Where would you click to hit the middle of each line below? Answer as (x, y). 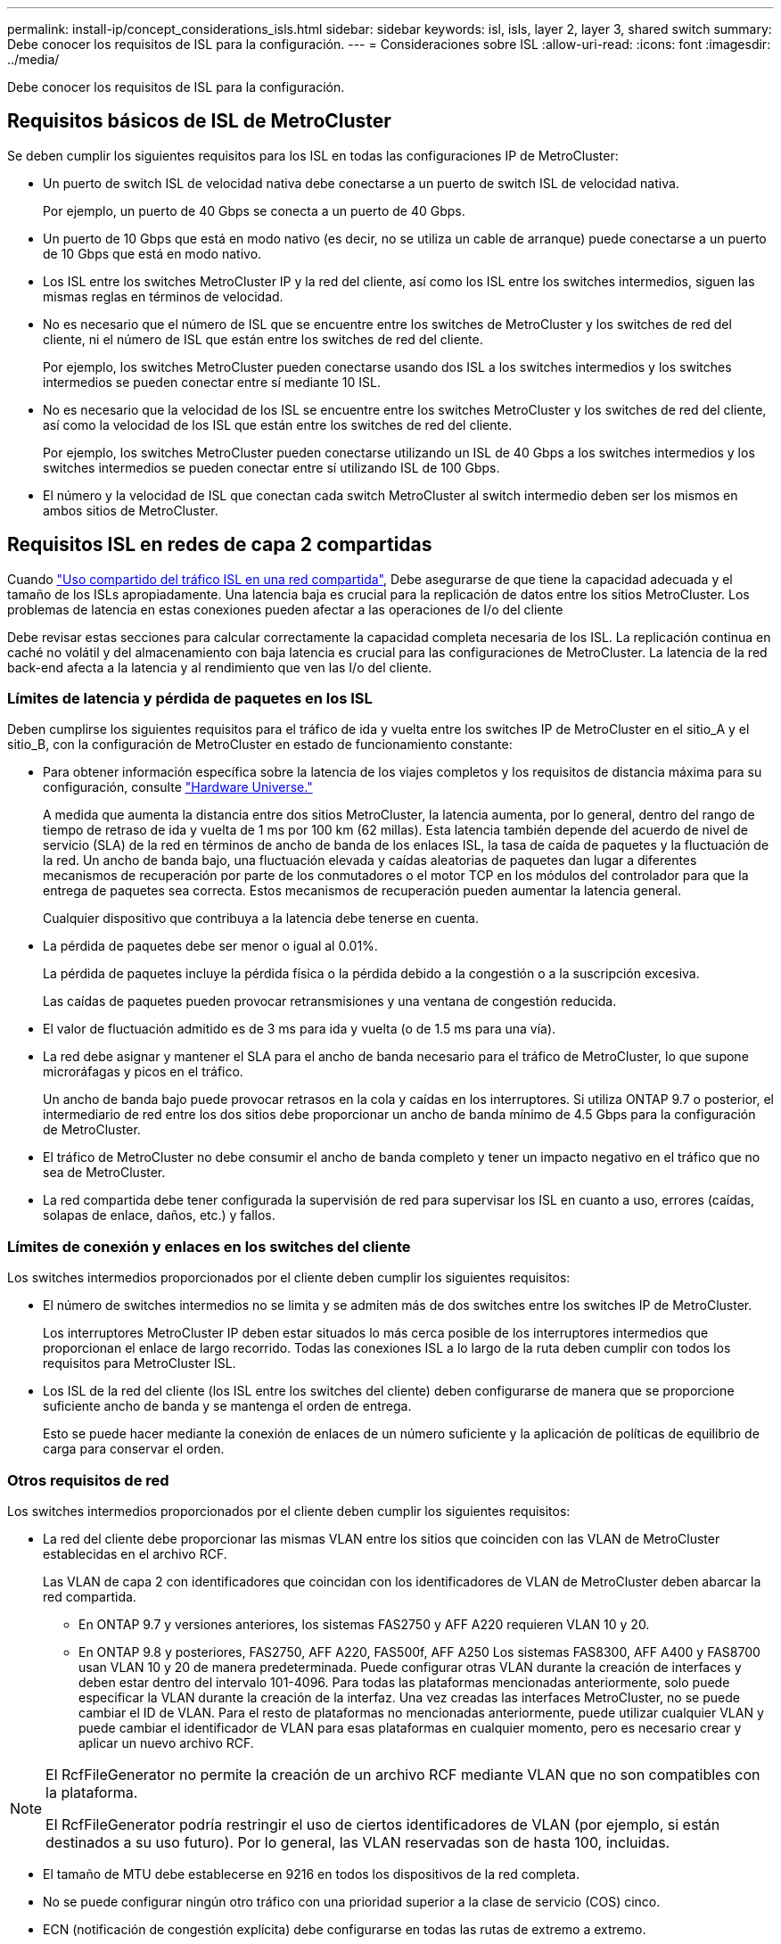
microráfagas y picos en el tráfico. (143, 1072)
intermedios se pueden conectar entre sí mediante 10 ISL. (212, 382)
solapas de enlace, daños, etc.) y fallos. (159, 1215)
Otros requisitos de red (88, 1480)
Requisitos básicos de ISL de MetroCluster (199, 121)
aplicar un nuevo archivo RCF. (166, 1742)
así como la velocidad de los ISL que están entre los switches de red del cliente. (278, 424)
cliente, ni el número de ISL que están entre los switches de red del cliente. (263, 339)
